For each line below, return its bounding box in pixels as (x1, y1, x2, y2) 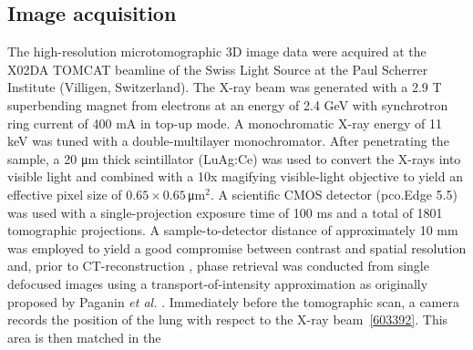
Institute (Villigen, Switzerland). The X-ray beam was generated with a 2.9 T (7, 77, 442, 97)
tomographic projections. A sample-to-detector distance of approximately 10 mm (7, 221, 458, 240)
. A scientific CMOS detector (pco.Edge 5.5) (210, 184, 458, 203)
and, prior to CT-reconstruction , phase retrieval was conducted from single (7, 256, 429, 275)
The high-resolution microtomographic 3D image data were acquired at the (7, 42, 427, 61)
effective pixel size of (7, 184, 122, 203)
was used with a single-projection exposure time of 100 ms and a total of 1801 (7, 202, 443, 221)
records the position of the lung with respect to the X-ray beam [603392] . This (7, 310, 448, 329)
